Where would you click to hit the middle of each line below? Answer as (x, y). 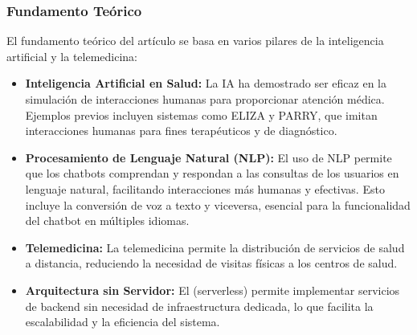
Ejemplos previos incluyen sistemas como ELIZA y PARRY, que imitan (201, 114)
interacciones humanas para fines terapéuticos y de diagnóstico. (181, 131)
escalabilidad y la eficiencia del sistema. (123, 322)
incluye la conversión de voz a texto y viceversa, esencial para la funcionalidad (218, 204)
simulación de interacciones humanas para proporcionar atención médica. (205, 99)
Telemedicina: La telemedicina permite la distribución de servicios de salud (215, 247)
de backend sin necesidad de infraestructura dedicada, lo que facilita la (199, 306)
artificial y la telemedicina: (72, 56)
